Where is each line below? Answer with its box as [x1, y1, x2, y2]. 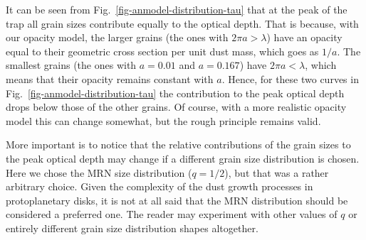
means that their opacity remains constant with [6, 71, 214, 86]
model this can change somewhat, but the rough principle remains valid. [6, 113, 321, 128]
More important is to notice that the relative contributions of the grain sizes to [6, 137, 351, 152]
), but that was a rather [224, 165, 329, 180]
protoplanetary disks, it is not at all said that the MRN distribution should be [6, 192, 348, 207]
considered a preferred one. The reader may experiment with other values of [6, 207, 338, 222]
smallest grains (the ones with [6, 58, 137, 72]
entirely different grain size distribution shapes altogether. [6, 220, 258, 235]
